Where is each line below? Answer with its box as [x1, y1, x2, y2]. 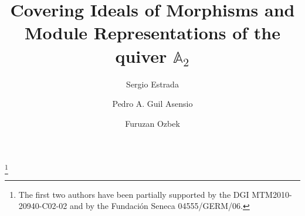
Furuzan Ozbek [125, 117, 180, 129]
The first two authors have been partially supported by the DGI [18, 188, 249, 200]
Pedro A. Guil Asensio [112, 97, 193, 110]
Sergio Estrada [126, 77, 179, 90]
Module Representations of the [25, 21, 280, 45]
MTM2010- [252, 188, 292, 200]
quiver [115, 43, 167, 67]
